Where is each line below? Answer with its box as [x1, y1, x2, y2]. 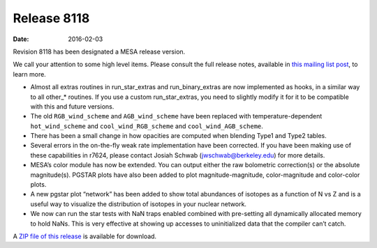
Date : [13, 35, 29, 43]
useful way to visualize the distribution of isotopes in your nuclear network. [30, 199, 247, 208]
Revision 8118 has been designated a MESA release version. [13, 47, 186, 56]
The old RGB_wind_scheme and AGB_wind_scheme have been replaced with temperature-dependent [30, 112, 323, 121]
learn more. [13, 70, 47, 78]
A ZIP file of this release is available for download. [13, 232, 157, 240]
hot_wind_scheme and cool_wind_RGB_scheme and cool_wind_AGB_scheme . [30, 122, 263, 130]
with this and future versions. [30, 102, 114, 111]
